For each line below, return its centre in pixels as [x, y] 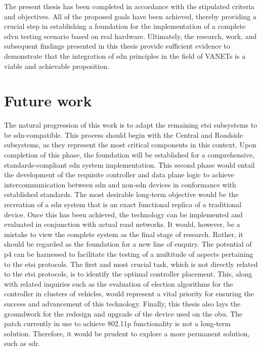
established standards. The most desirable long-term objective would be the [121, 194]
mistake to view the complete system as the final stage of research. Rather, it [124, 234]
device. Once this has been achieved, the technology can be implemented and [123, 214]
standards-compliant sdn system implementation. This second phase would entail [129, 164]
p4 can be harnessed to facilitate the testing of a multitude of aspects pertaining [129, 254]
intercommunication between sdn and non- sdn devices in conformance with [120, 184]
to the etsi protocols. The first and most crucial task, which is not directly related [131, 264]
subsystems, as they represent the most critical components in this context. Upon [130, 145]
